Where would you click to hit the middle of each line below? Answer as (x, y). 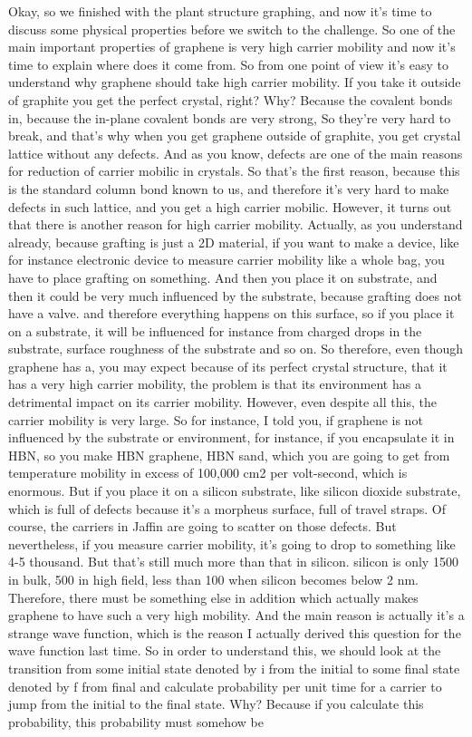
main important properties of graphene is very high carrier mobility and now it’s (232, 47)
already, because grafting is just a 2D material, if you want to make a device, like (234, 242)
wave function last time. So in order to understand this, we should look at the (225, 650)
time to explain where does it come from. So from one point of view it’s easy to (229, 64)
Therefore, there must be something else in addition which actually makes (213, 597)
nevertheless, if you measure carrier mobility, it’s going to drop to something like (232, 543)
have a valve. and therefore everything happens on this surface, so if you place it (231, 313)
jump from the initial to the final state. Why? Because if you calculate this (216, 704)
